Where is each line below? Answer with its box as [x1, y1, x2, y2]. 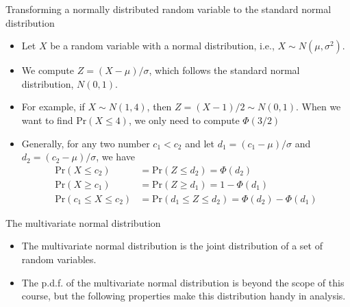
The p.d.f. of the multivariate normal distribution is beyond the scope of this [21, 275, 345, 289]
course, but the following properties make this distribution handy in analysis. [21, 288, 346, 303]
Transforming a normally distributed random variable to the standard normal [5, 2, 332, 16]
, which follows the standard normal [149, 63, 300, 77]
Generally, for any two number [21, 136, 150, 150]
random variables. [21, 252, 97, 267]
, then [147, 99, 172, 114]
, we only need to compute [128, 112, 240, 127]
